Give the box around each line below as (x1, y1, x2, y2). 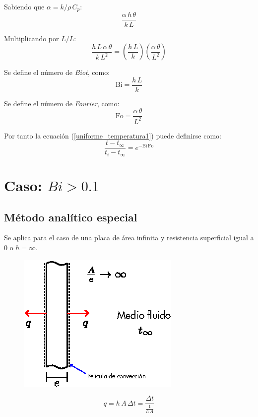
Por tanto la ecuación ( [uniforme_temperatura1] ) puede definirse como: (4, 130, 222, 140)
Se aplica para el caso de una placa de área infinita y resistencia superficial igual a (4, 232, 254, 243)
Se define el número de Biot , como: (4, 67, 110, 77)
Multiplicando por (4, 33, 59, 43)
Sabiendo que (4, 1, 45, 11)
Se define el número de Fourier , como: (4, 98, 120, 108)
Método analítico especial (4, 209, 137, 224)
